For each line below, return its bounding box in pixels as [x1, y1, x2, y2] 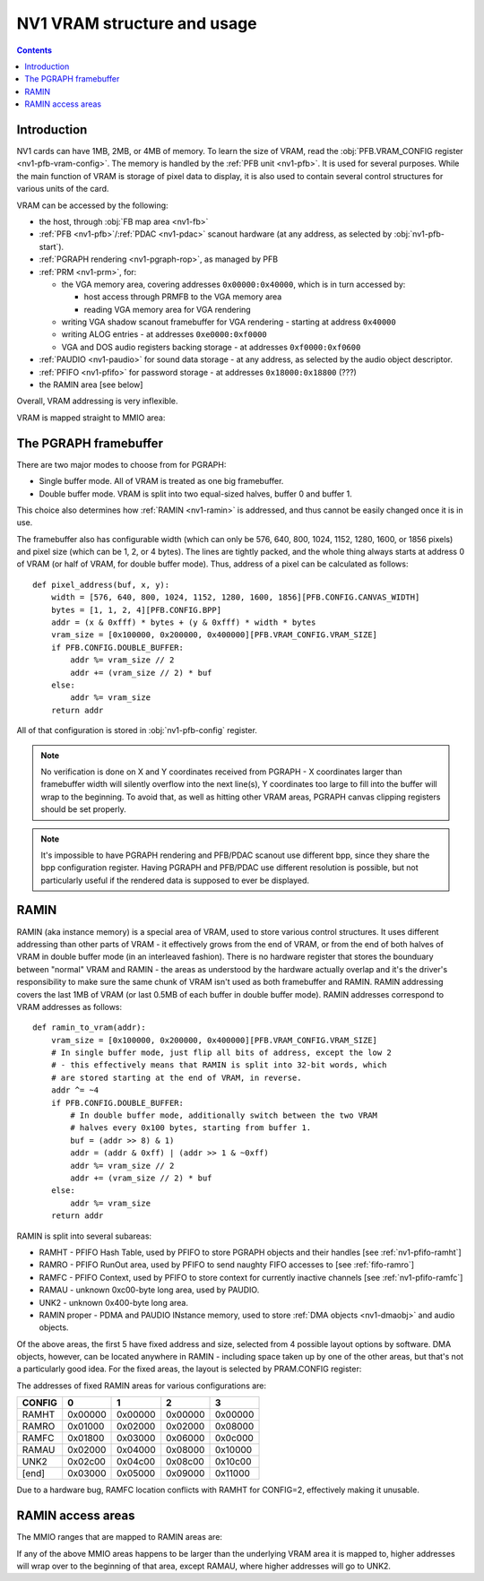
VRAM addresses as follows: [16, 1001, 123, 1012]
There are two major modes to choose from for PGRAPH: [16, 459, 227, 470]
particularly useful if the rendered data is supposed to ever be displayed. [40, 875, 309, 886]
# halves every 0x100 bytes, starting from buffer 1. [70, 1123, 312, 1133]
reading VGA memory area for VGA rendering [83, 304, 251, 315]
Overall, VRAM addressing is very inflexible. [16, 395, 178, 407]
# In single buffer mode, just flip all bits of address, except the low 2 [50, 1048, 392, 1058]
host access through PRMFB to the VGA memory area [83, 291, 282, 302]
